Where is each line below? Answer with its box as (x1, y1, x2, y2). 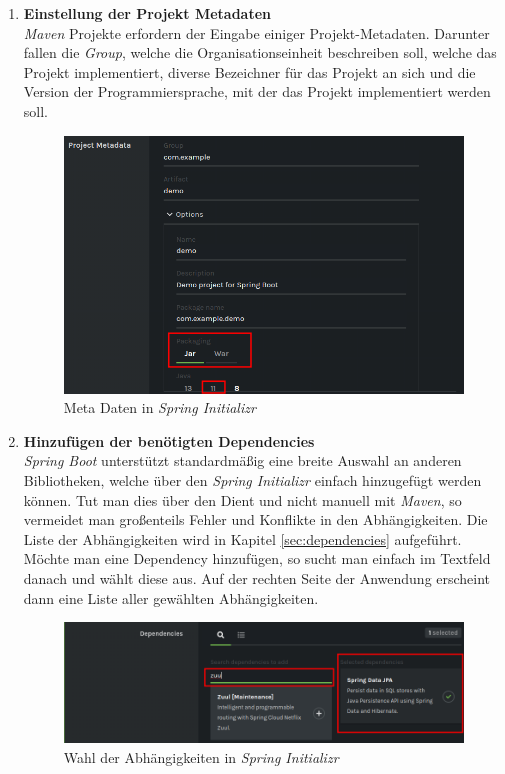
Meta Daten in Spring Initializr (63, 397, 256, 418)
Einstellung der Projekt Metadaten (23, 3, 271, 23)
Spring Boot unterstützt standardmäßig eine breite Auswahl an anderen (23, 450, 462, 471)
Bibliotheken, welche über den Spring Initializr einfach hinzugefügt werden (23, 470, 482, 491)
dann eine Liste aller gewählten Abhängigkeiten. (23, 587, 319, 608)
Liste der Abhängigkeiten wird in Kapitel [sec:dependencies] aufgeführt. (23, 528, 462, 549)
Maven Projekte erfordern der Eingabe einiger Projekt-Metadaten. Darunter (23, 22, 490, 43)
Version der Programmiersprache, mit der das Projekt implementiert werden (23, 81, 491, 102)
